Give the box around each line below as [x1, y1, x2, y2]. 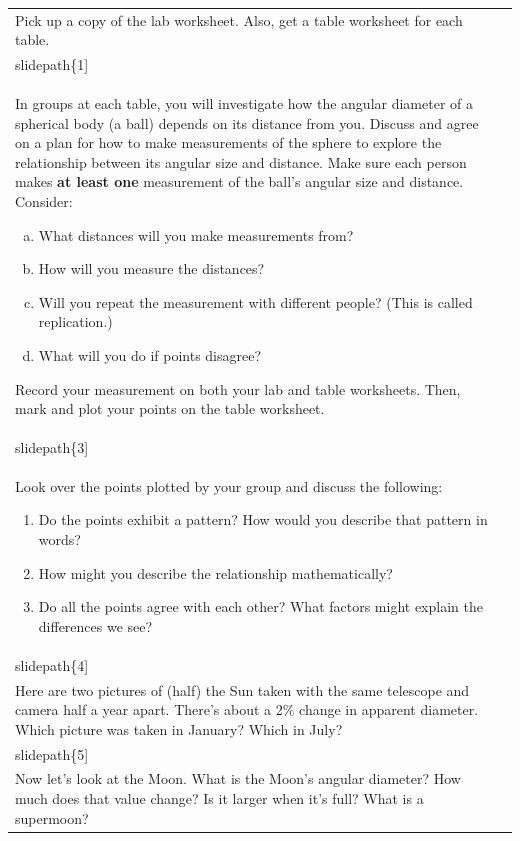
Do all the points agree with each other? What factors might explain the [38, 596, 483, 617]
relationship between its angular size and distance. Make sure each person [15, 151, 467, 172]
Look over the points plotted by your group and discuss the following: [15, 475, 443, 496]
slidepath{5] [15, 743, 89, 764]
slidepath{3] [15, 437, 89, 457]
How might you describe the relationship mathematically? [38, 562, 393, 583]
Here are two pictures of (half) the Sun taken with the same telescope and [15, 679, 470, 700]
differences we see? [38, 615, 153, 636]
